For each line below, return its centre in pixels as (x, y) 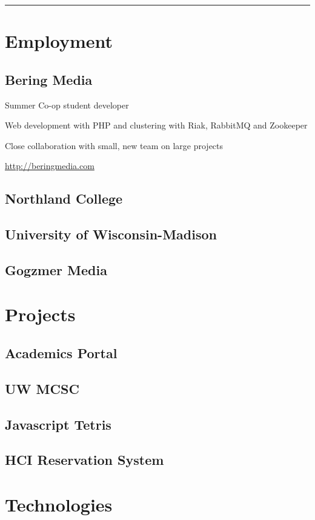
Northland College (64, 198)
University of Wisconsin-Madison (111, 234)
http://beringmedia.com (50, 166)
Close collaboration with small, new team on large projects (114, 145)
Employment (59, 41)
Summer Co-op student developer (67, 105)
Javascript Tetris (58, 424)
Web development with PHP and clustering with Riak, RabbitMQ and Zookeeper (156, 125)
